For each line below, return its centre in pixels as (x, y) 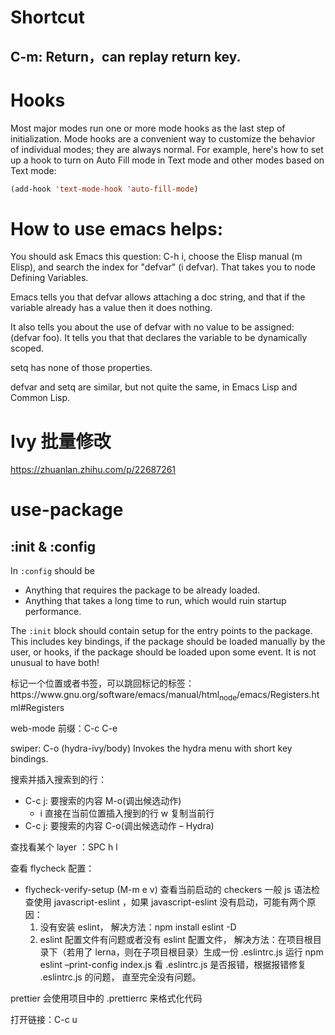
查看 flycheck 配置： (52, 868)
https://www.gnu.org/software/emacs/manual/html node (123, 696)
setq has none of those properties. (81, 368)
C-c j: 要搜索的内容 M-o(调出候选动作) (103, 801)
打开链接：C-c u (44, 1020)
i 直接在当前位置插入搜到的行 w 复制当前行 (127, 813)
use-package (67, 510)
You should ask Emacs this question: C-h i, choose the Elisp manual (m (156, 257)
